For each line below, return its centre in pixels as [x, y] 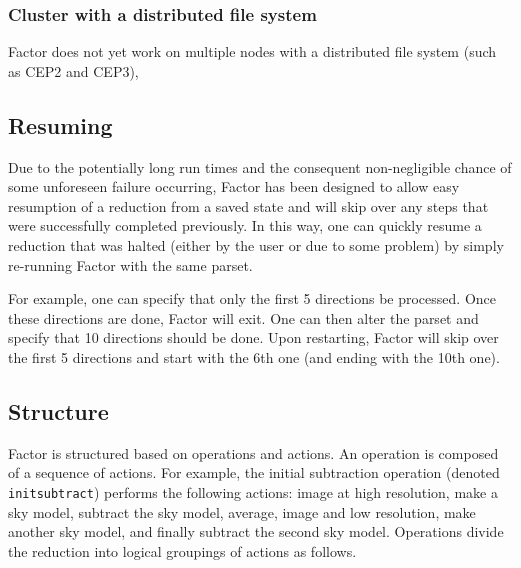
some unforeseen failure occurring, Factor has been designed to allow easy [234, 186]
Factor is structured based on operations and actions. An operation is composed [253, 452]
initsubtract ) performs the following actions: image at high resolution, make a [253, 491]
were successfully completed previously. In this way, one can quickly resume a [245, 225]
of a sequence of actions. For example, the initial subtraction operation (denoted [254, 472]
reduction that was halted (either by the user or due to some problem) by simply [256, 244]
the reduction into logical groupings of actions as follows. [182, 550]
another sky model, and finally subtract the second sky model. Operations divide [256, 531]
